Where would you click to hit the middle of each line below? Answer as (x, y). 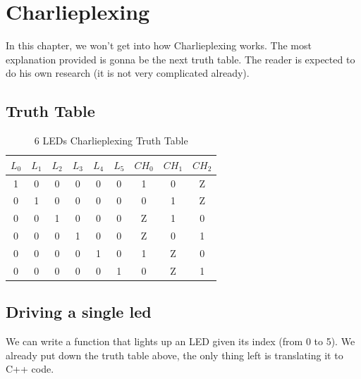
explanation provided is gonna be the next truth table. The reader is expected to (180, 59)
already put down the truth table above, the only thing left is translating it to (175, 355)
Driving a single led (79, 312)
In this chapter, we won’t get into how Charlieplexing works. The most (159, 45)
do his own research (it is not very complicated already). (128, 73)
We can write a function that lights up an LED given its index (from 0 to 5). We (180, 341)
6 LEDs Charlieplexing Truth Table (111, 141)
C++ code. (30, 369)
